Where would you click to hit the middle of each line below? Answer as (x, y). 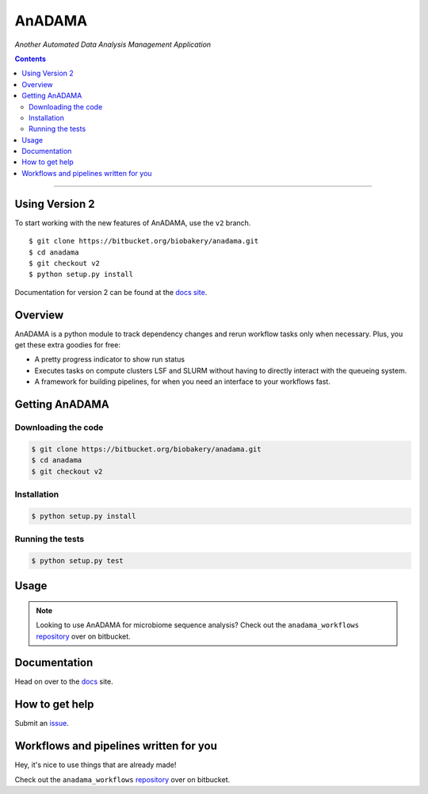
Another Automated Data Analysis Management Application (113, 44)
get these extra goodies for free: (67, 345)
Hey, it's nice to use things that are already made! (96, 765)
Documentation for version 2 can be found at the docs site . (111, 292)
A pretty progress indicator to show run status (110, 359)
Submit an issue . (42, 723)
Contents (31, 59)
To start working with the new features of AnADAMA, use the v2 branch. (133, 223)
